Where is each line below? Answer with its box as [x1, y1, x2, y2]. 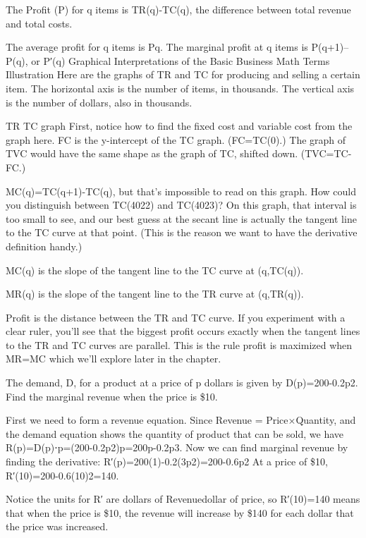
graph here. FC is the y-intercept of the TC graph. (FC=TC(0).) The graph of [6, 132, 346, 147]
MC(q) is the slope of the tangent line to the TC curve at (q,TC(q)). [6, 262, 304, 277]
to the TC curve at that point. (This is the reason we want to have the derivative [6, 225, 358, 240]
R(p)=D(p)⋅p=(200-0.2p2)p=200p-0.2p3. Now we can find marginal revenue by [6, 440, 348, 455]
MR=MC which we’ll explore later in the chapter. [6, 351, 221, 366]
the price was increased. [6, 519, 109, 534]
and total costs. [6, 16, 73, 30]
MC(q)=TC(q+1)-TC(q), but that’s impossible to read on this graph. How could [6, 183, 357, 198]
